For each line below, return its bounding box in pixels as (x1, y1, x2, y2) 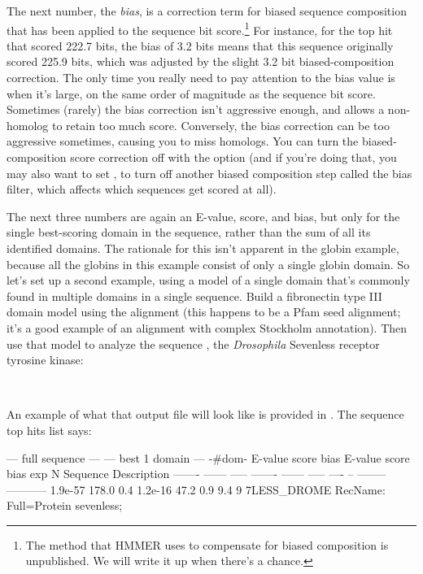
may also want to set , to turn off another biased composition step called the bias (7, 164, 412, 181)
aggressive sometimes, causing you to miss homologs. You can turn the (7, 133, 359, 150)
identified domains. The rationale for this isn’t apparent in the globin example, (7, 239, 399, 256)
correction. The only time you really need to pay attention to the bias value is (7, 69, 395, 86)
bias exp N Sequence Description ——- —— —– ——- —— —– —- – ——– (7, 465, 386, 482)
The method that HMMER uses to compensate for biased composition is (25, 536, 389, 553)
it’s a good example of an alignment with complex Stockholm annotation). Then (7, 319, 408, 336)
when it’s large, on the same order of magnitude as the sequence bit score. (7, 85, 376, 102)
